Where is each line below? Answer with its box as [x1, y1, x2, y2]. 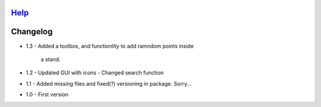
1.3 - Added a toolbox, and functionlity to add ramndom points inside [26, 42, 194, 50]
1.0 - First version [26, 91, 68, 98]
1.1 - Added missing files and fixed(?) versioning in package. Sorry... [26, 80, 192, 87]
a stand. [40, 56, 61, 63]
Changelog [11, 27, 53, 37]
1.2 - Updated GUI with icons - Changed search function [26, 69, 164, 76]
